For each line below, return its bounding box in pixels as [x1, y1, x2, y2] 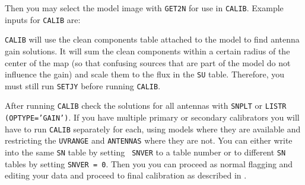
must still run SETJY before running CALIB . [5, 79, 161, 92]
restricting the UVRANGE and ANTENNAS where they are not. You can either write [5, 134, 293, 147]
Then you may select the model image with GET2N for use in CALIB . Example [5, 2, 284, 14]
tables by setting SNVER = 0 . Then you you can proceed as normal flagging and [5, 157, 293, 170]
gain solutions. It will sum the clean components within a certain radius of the [5, 44, 290, 57]
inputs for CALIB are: [5, 13, 81, 25]
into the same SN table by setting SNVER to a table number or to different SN [5, 146, 286, 158]
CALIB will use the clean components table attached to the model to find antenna [5, 33, 300, 46]
